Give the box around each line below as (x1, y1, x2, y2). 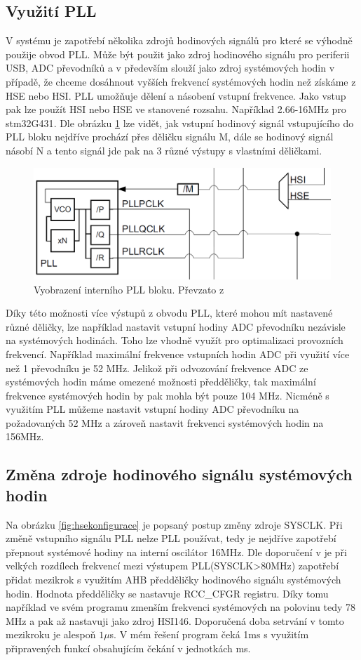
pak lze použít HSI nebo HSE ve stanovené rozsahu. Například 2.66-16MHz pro (6, 102, 346, 117)
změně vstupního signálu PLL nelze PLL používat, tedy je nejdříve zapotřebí (6, 531, 336, 546)
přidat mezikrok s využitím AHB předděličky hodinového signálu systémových (6, 572, 341, 587)
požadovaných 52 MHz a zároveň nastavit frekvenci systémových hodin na (6, 415, 324, 430)
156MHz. (6, 429, 44, 444)
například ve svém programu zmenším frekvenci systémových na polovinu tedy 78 (6, 600, 355, 614)
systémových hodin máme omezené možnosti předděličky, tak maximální (6, 374, 316, 389)
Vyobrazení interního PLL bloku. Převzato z (34, 282, 224, 296)
